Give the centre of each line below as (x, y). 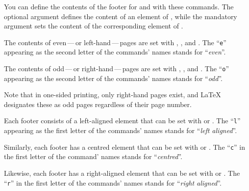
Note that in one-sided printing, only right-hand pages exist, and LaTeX (112, 95)
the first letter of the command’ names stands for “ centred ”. (93, 156)
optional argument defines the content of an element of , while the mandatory (121, 16)
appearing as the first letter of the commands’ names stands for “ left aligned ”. (121, 130)
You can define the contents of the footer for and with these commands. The (119, 6)
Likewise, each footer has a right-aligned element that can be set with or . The (122, 173)
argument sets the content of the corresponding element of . (94, 26)
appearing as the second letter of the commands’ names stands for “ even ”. (115, 52)
